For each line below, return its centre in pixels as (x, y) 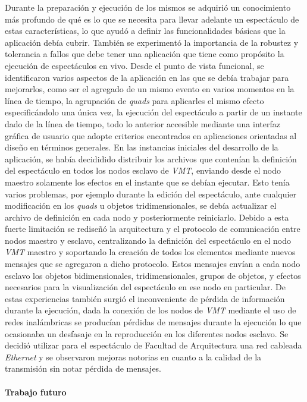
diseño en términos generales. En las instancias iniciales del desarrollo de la (142, 147)
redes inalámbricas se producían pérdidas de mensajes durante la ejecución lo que (153, 322)
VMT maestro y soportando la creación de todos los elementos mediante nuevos (150, 252)
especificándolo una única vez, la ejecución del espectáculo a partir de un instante (153, 112)
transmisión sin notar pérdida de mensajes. (83, 368)
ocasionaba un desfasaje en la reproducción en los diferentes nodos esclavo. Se (147, 333)
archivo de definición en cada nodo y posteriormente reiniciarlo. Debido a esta (147, 217)
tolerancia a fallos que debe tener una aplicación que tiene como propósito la (145, 54)
